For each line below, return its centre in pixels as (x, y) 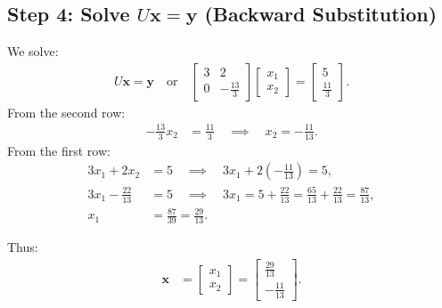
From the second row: (66, 112)
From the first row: (59, 150)
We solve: (33, 51)
